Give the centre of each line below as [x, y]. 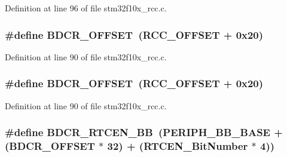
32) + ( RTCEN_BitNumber [178, 146]
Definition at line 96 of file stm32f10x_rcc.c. [86, 8]
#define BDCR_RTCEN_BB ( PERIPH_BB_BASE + [144, 132]
